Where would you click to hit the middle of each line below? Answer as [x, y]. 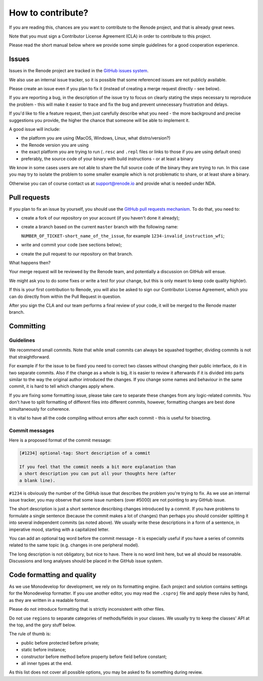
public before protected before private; [60, 643]
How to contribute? [49, 13]
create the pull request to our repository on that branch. [77, 254]
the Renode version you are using [55, 145]
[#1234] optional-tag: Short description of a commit [85, 453]
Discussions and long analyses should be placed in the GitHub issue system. [86, 561]
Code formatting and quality [53, 575]
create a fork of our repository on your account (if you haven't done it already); [100, 218]
